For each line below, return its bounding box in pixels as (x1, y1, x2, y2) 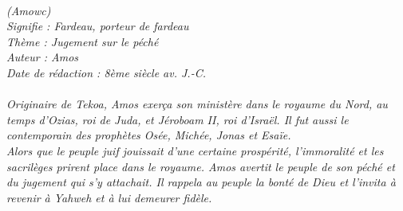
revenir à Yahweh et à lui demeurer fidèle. (6, 189, 212, 205)
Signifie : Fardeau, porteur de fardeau (6, 18, 189, 34)
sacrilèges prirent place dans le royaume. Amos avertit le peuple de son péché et (6, 158, 395, 174)
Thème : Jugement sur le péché (6, 33, 159, 49)
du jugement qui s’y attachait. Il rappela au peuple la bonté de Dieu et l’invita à (6, 174, 396, 190)
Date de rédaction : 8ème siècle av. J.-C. (6, 64, 206, 80)
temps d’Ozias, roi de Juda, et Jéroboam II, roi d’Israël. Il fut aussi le (6, 111, 349, 127)
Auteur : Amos (6, 49, 79, 65)
